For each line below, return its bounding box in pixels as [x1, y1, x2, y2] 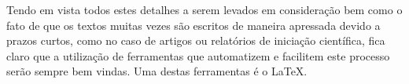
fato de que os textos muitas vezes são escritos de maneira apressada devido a [6, 16, 381, 33]
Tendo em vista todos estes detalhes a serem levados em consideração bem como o [6, 2, 403, 17]
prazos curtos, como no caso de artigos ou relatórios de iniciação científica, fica [6, 32, 385, 49]
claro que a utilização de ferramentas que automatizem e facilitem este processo [6, 47, 390, 64]
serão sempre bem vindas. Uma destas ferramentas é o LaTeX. [6, 63, 308, 79]
